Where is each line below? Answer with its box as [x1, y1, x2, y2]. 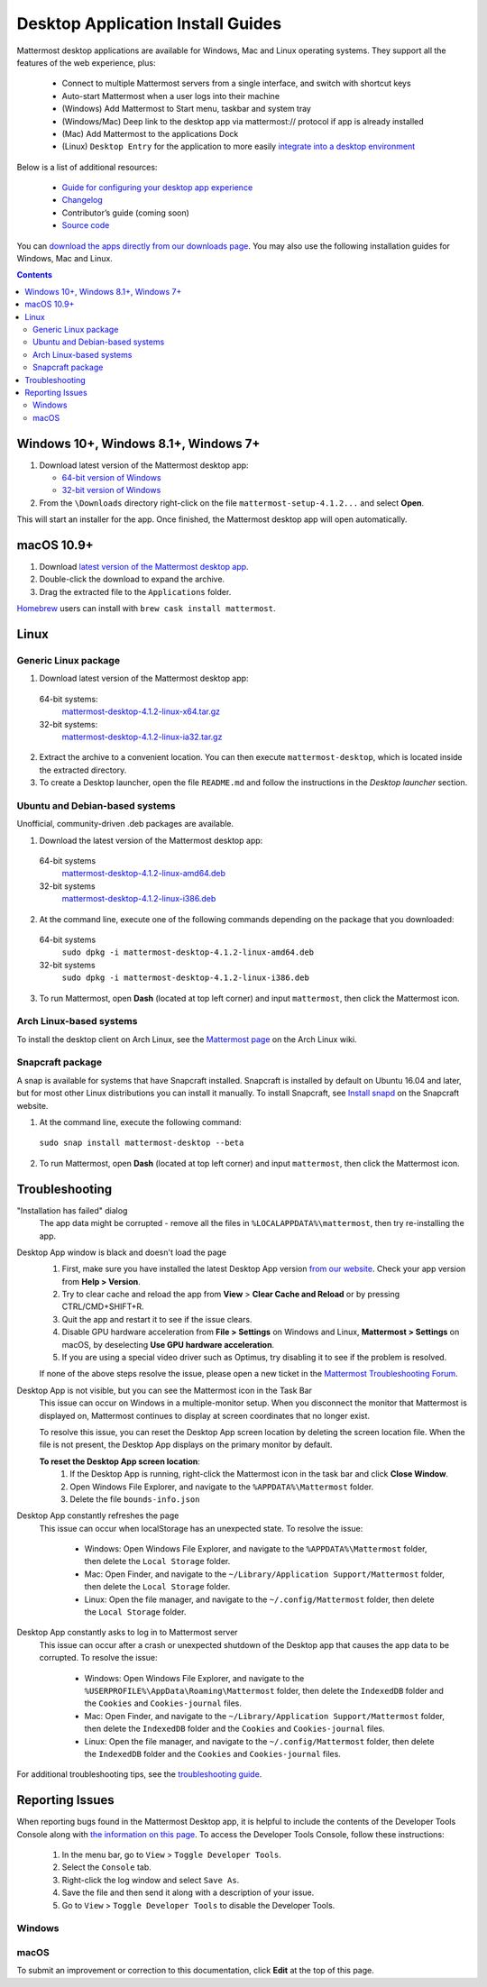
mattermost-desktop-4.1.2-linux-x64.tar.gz [61, 706, 221, 717]
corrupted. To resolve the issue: [39, 1653, 158, 1663]
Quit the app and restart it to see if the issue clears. [61, 1314, 253, 1324]
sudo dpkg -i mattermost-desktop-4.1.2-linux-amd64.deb [61, 948, 315, 957]
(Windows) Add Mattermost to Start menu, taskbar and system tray [61, 104, 311, 114]
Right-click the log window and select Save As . [61, 1874, 240, 1885]
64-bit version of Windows [61, 472, 161, 482]
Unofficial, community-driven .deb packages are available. [16, 819, 234, 829]
